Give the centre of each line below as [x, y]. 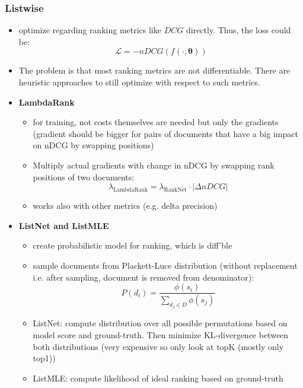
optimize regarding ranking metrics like [90, 30]
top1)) [44, 358]
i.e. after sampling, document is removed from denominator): [143, 277]
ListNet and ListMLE [64, 225]
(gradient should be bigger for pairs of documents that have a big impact [165, 133]
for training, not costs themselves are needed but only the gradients [156, 122]
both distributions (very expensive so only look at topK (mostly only [158, 346]
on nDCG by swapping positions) [93, 145]
